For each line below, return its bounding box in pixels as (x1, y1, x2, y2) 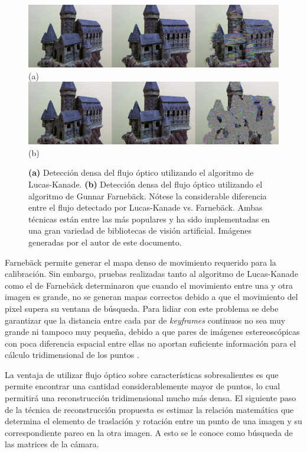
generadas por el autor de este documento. (28, 235, 182, 248)
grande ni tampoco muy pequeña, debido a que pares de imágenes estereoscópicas (5, 325, 300, 338)
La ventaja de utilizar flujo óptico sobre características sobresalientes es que (5, 368, 279, 380)
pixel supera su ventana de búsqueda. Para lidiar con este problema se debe (5, 302, 279, 314)
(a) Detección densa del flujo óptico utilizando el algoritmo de (28, 166, 254, 179)
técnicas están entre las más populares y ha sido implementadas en (28, 212, 270, 225)
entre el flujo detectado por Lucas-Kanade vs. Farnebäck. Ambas (28, 201, 263, 214)
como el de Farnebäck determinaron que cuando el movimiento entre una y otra (5, 279, 293, 291)
